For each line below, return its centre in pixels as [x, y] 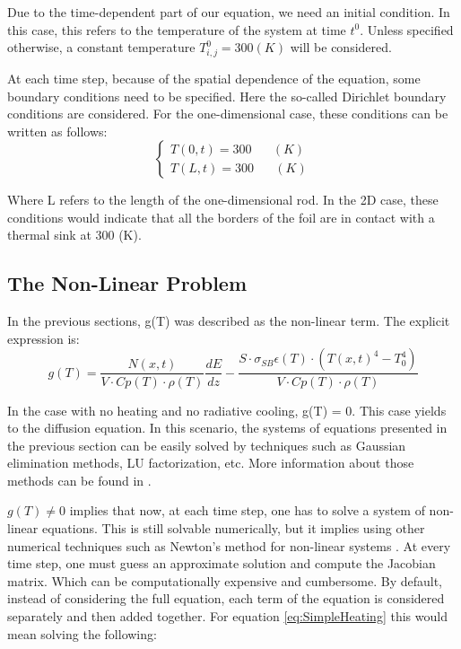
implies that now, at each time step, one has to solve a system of [247, 510]
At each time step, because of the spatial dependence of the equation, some [214, 78]
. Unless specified [407, 29]
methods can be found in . [79, 480]
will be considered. [341, 47]
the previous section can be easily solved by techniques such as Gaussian [207, 445]
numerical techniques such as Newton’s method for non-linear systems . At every [229, 545]
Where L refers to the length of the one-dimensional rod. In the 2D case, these [223, 200]
